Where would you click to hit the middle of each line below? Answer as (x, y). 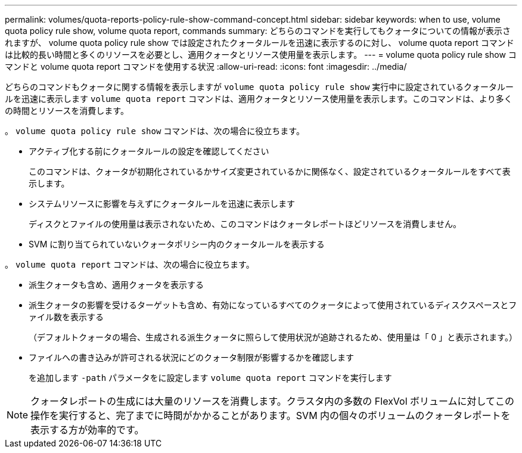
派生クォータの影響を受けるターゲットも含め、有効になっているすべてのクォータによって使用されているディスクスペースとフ (273, 305)
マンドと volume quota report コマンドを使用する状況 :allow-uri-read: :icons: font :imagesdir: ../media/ (206, 66)
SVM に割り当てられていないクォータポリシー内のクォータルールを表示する (177, 244)
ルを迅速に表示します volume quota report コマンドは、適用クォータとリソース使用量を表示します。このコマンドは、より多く (259, 99)
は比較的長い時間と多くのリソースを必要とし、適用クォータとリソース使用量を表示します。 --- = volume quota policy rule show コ (261, 55)
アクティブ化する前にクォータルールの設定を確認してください (149, 151)
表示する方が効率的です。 (87, 430)
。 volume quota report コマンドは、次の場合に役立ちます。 (130, 264)
